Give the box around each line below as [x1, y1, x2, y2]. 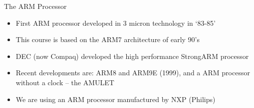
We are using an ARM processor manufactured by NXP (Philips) [15, 94, 216, 104]
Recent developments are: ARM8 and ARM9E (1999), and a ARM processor [15, 67, 250, 78]
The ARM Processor [4, 1, 67, 11]
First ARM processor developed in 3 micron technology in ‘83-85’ [15, 17, 216, 28]
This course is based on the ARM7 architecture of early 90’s [15, 34, 200, 45]
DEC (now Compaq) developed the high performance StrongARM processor [15, 51, 249, 61]
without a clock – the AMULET [15, 77, 114, 87]
